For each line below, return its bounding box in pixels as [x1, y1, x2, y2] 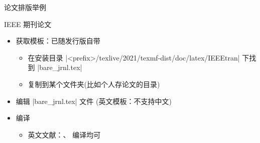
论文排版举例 [4, 2, 46, 12]
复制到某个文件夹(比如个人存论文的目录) [28, 78, 160, 89]
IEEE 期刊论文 [4, 18, 52, 29]
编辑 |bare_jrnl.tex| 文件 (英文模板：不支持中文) [16, 95, 172, 106]
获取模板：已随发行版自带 [16, 35, 100, 46]
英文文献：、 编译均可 [28, 129, 101, 139]
